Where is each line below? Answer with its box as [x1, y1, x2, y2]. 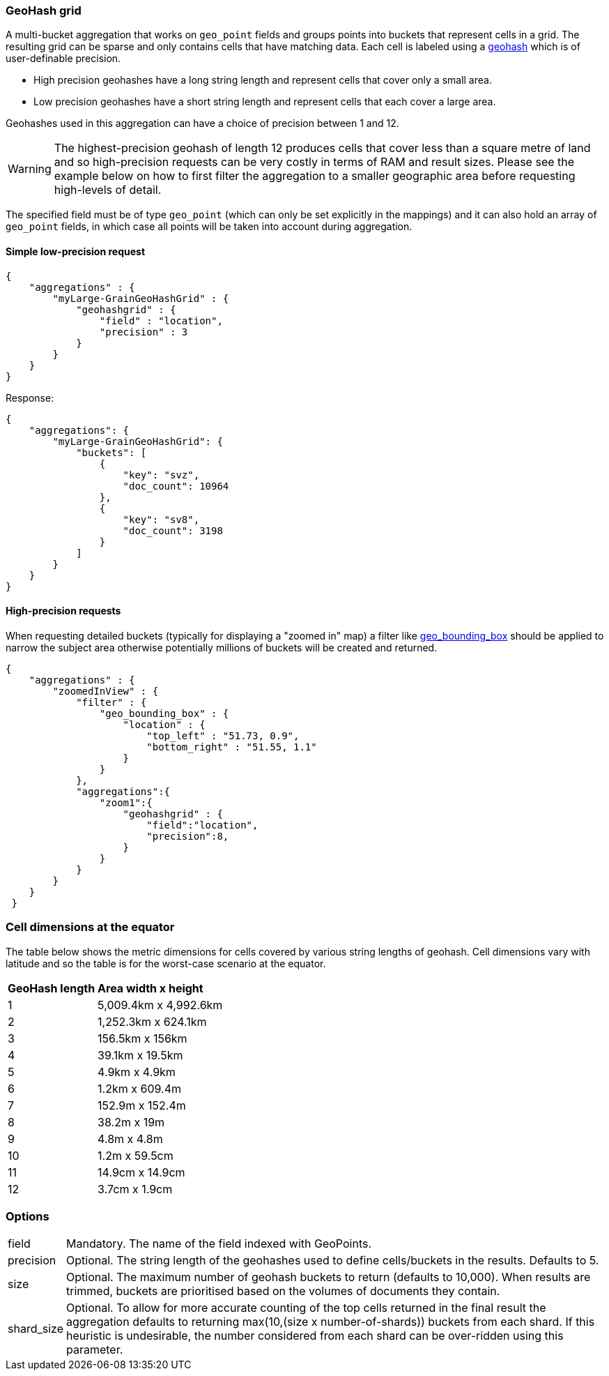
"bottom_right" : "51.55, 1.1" [146, 741, 317, 753]
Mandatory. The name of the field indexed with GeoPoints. [66, 1237, 372, 1251]
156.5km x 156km [98, 1031, 187, 1045]
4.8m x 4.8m [98, 1131, 163, 1146]
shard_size [8, 1322, 63, 1336]
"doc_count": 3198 [123, 524, 223, 536]
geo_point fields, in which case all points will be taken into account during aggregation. [6, 220, 413, 233]
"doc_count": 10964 [123, 480, 229, 492]
